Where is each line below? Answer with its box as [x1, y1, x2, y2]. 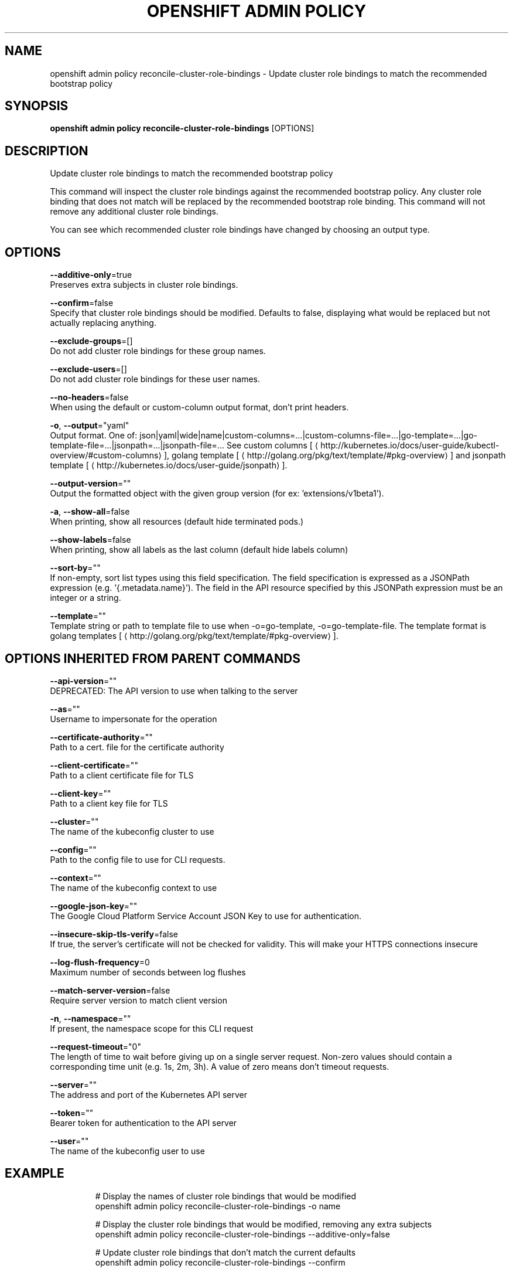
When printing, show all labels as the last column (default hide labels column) [50, 545, 348, 555]
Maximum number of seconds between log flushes [50, 967, 246, 977]
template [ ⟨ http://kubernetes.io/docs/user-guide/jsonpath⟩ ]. [50, 460, 288, 471]
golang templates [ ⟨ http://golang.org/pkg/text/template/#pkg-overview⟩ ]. [50, 631, 338, 641]
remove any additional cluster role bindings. [50, 206, 218, 217]
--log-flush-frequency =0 [50, 957, 150, 967]
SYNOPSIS [5, 98, 69, 114]
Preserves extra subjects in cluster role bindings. [50, 280, 238, 290]
